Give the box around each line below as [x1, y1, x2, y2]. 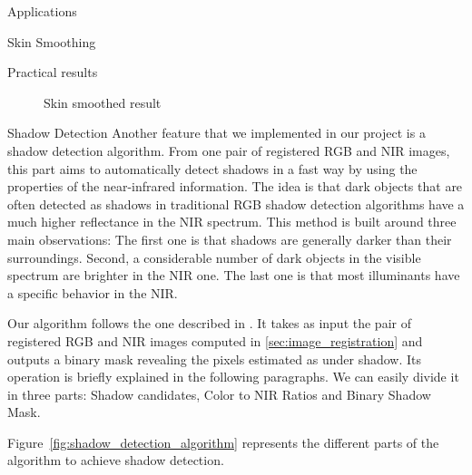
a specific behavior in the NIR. [7, 283, 178, 302]
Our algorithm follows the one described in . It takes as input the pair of [7, 314, 411, 333]
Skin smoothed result [44, 92, 162, 111]
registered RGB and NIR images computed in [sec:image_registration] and [7, 331, 423, 350]
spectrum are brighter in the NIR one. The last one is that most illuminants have [7, 266, 460, 285]
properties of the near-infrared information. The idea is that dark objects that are [7, 177, 463, 196]
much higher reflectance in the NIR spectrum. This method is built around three [7, 212, 457, 231]
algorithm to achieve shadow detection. [7, 451, 224, 470]
